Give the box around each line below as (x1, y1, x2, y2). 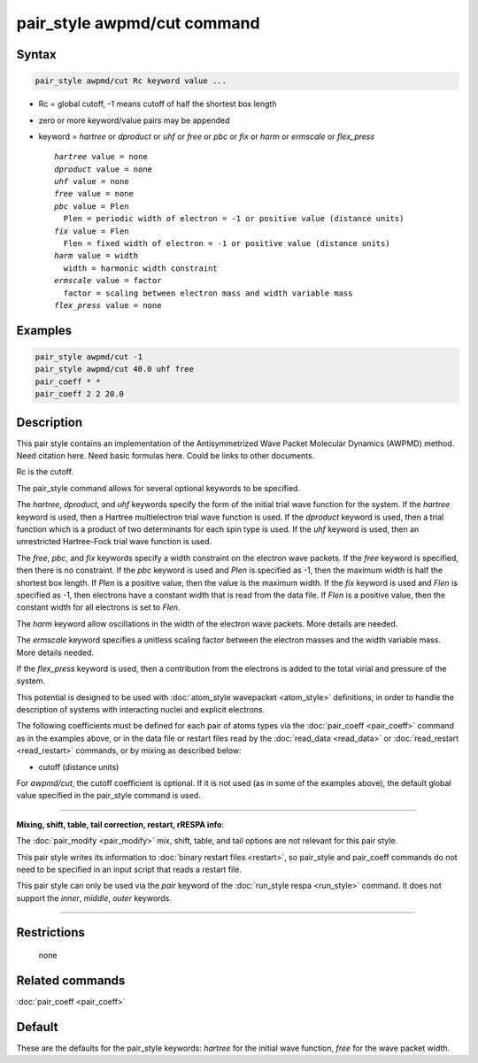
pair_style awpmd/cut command (16, 13, 260, 33)
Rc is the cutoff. (16, 466, 74, 477)
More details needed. (16, 647, 95, 658)
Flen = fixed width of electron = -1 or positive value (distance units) (63, 239, 390, 249)
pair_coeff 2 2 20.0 (35, 389, 124, 399)
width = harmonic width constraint (63, 263, 219, 273)
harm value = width (54, 250, 139, 261)
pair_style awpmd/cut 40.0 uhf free (35, 364, 195, 374)
